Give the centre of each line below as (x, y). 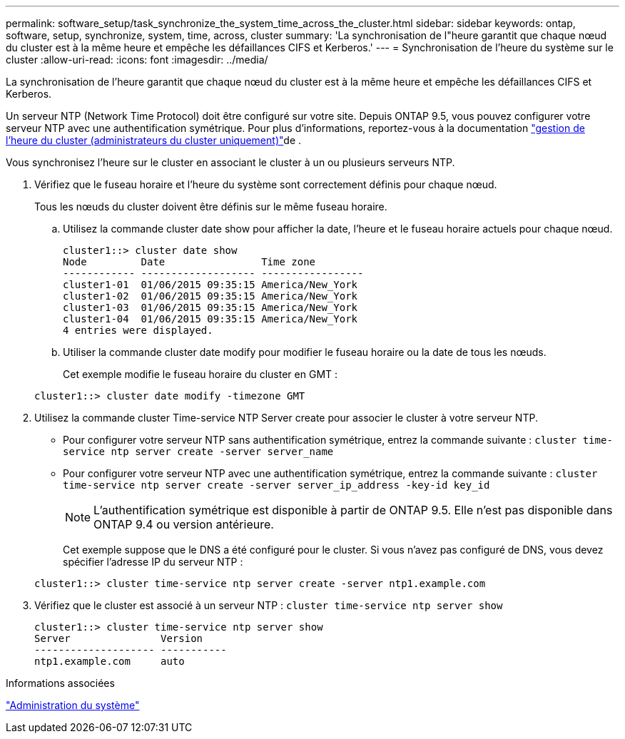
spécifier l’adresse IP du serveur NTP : (153, 562)
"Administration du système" (73, 705)
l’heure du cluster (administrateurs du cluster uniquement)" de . (154, 140)
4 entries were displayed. (138, 330)
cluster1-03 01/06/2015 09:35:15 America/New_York (210, 307)
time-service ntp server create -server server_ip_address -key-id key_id (276, 485)
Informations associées (60, 683)
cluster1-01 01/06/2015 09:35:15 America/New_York (210, 285)
